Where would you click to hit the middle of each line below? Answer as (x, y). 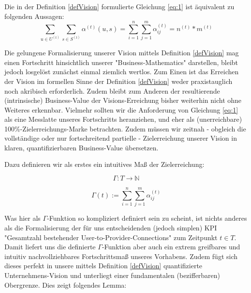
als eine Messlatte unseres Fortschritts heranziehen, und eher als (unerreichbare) (123, 119)
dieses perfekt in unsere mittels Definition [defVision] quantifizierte (103, 266)
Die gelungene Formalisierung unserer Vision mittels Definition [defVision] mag (122, 53)
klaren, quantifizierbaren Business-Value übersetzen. (81, 148)
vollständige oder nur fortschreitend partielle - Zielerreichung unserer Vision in (121, 138)
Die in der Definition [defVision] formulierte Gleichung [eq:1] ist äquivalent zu (119, 6)
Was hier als (22, 218)
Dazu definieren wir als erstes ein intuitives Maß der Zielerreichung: (104, 164)
